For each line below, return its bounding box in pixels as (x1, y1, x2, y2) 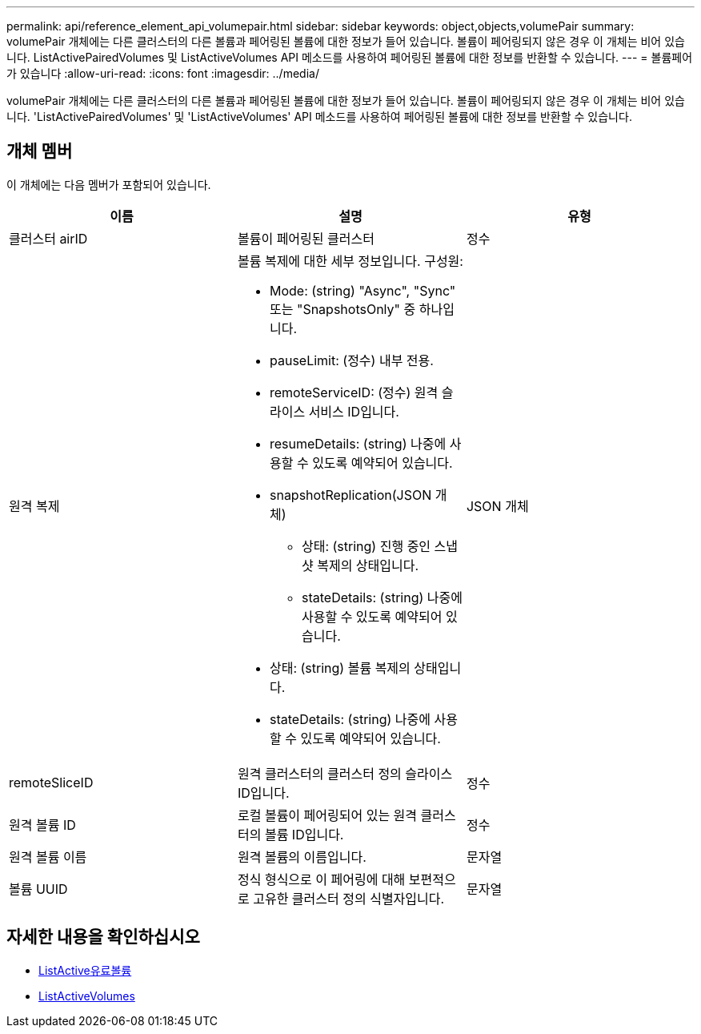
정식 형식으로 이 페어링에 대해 (237, 871, 406, 887)
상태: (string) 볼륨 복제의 (269, 659, 411, 676)
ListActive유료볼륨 (38, 963, 132, 977)
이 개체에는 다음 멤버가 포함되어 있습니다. (6, 177, 211, 191)
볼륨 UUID (9, 880, 68, 897)
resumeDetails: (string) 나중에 (269, 435, 447, 452)
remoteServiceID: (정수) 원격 (269, 384, 439, 400)
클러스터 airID (9, 230, 88, 247)
